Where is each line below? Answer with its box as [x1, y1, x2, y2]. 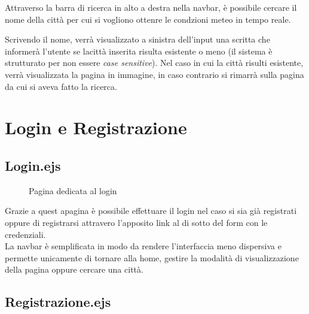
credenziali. [5, 228, 46, 240]
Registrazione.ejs [5, 292, 111, 311]
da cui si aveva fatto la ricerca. [5, 80, 117, 92]
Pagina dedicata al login [29, 184, 117, 197]
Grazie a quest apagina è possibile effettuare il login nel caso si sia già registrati [5, 204, 297, 217]
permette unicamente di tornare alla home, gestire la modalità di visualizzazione [5, 251, 299, 264]
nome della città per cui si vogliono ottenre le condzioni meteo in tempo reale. [5, 13, 291, 25]
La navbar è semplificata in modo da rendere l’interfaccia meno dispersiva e [5, 240, 282, 252]
